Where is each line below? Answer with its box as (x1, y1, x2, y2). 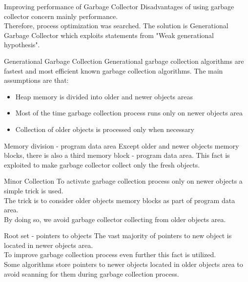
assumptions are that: (4, 75, 69, 85)
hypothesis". (4, 39, 40, 50)
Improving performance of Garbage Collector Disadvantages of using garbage (4, 1, 234, 11)
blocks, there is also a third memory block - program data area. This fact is (4, 150, 230, 160)
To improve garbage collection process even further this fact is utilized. (4, 249, 216, 260)
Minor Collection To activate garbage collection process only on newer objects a (4, 176, 243, 186)
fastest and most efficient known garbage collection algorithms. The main (4, 65, 223, 75)
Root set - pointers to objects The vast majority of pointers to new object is (4, 230, 232, 241)
